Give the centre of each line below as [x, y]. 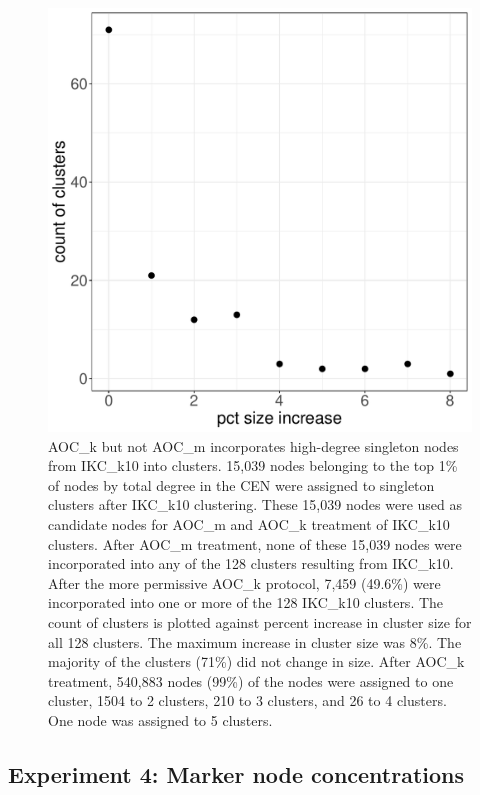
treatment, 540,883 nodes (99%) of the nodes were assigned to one [251, 680]
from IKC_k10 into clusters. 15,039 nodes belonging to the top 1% [253, 465]
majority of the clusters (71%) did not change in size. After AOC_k [256, 661]
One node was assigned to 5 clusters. [160, 719]
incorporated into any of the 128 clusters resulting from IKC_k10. [251, 563]
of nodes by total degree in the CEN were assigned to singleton [241, 484]
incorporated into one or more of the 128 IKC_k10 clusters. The [246, 602]
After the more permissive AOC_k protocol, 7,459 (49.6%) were [244, 582]
